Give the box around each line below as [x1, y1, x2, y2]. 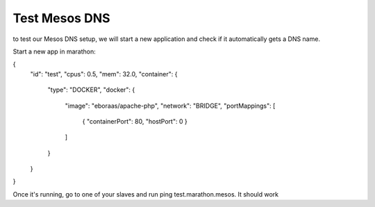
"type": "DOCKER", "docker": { [47, 85, 135, 94]
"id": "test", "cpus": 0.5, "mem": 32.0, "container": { [30, 69, 178, 78]
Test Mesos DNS [12, 10, 110, 26]
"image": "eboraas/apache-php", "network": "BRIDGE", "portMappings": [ [65, 101, 276, 110]
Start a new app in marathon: [12, 47, 97, 56]
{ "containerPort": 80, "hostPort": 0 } [82, 117, 187, 125]
